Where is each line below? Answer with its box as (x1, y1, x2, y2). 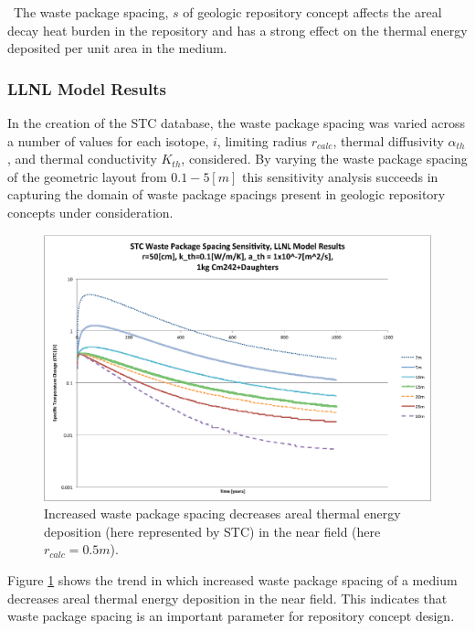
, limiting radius (216, 131, 307, 150)
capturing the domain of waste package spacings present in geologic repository (7, 185, 446, 204)
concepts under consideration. (7, 202, 174, 221)
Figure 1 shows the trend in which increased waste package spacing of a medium (7, 571, 458, 590)
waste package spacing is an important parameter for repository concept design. (7, 606, 455, 626)
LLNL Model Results (7, 77, 166, 100)
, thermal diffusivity (332, 131, 444, 150)
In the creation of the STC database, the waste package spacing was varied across (7, 113, 466, 132)
